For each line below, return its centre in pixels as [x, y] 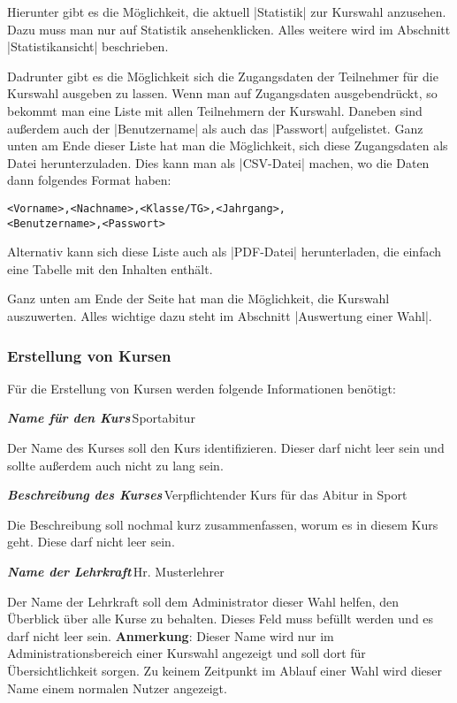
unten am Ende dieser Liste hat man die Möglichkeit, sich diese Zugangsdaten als [228, 145]
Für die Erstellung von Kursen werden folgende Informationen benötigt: [202, 388]
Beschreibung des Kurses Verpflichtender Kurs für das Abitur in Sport [207, 495]
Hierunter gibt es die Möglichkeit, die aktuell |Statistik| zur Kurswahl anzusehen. [227, 11]
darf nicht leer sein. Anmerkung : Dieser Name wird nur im [171, 635]
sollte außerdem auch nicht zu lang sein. [115, 465]
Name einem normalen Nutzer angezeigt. [117, 688]
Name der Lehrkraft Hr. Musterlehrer [116, 571]
